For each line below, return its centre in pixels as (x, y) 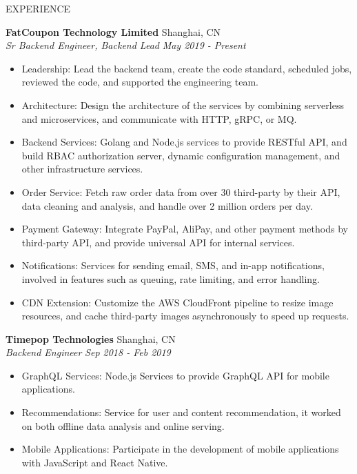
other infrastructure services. (82, 169)
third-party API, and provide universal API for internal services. (158, 242)
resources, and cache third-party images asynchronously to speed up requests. (185, 316)
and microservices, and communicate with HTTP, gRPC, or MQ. (159, 118)
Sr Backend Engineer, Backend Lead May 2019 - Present (126, 45)
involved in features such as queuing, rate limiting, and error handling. (171, 278)
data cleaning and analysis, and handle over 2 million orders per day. (167, 205)
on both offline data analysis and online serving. (123, 425)
